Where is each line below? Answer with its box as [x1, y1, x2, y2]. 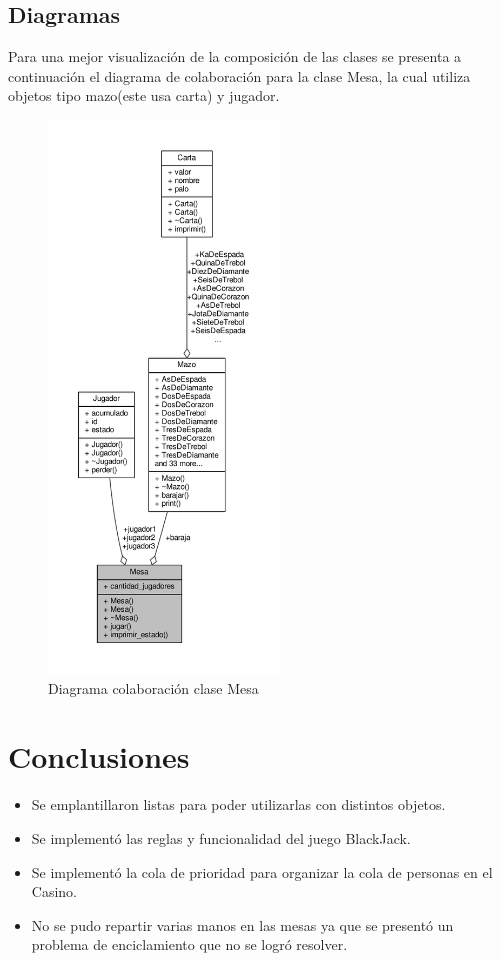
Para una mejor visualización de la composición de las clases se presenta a [8, 46, 462, 67]
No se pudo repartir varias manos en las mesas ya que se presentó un [31, 914, 454, 935]
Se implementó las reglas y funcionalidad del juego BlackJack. [31, 827, 411, 848]
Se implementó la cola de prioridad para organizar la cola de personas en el [31, 861, 493, 882]
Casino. [31, 881, 77, 902]
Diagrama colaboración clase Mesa [48, 677, 259, 698]
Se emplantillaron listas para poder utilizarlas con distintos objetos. [31, 794, 446, 815]
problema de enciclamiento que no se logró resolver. [31, 934, 348, 955]
